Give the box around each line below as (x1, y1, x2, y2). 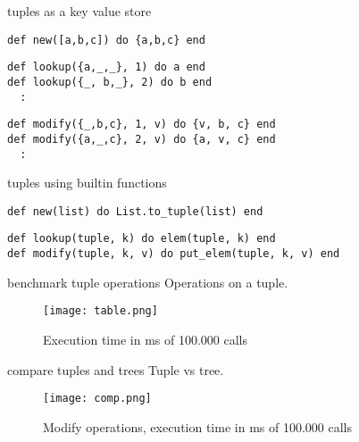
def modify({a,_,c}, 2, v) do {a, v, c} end (7, 132, 276, 146)
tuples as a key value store (7, 2, 152, 20)
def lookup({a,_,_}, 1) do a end (7, 61, 205, 74)
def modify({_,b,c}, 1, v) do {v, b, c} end (7, 118, 276, 131)
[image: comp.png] (43, 392, 152, 405)
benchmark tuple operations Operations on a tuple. (7, 272, 288, 291)
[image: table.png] (43, 304, 158, 318)
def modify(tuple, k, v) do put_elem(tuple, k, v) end (7, 247, 340, 261)
